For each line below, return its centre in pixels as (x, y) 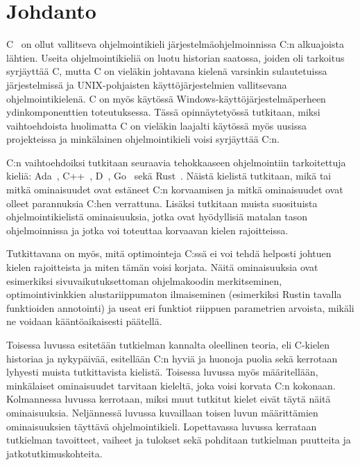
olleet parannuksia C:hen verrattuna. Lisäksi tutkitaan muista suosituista (162, 203)
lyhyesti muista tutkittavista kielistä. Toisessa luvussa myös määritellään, (162, 372)
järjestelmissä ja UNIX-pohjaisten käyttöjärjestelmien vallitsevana (147, 84)
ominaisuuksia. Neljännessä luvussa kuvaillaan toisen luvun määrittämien (162, 412)
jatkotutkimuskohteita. (54, 453)
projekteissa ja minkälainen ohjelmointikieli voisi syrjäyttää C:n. (143, 139)
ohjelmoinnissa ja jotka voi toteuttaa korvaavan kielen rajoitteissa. (147, 230)
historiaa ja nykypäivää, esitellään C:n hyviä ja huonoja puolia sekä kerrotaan (172, 358)
